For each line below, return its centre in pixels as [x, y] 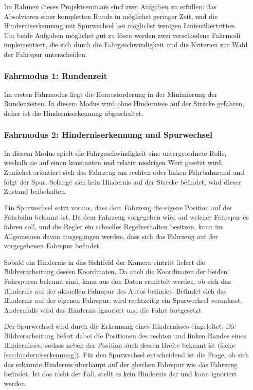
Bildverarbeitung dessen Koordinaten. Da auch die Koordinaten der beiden [116, 271]
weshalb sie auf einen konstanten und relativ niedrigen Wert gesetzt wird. [114, 162]
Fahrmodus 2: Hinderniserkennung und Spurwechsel [108, 135]
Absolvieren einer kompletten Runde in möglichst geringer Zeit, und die [111, 16]
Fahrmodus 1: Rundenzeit [56, 76]
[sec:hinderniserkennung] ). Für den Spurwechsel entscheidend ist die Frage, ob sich [126, 355]
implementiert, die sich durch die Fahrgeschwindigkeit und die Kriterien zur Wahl [126, 45]
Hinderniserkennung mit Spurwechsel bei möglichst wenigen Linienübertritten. [120, 26]
